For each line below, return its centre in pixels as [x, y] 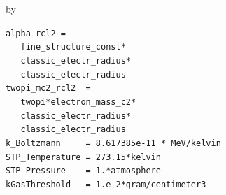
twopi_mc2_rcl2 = [48, 88]
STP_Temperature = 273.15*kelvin [83, 157]
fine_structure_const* [73, 47]
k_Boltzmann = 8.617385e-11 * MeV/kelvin [113, 143]
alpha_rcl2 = [36, 33]
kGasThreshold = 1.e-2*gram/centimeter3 [106, 184]
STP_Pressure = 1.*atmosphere [83, 171]
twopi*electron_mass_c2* [78, 102]
